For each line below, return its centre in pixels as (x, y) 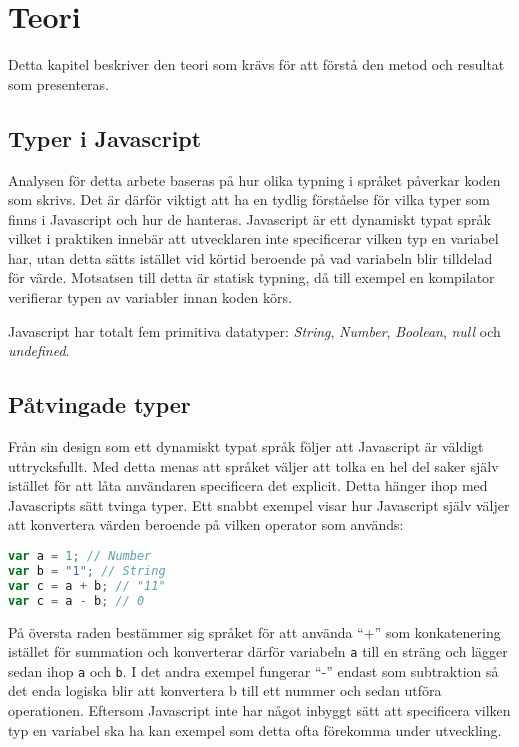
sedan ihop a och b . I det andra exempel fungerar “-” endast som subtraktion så (253, 670)
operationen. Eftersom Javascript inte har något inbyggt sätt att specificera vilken (259, 710)
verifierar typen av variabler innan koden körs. (150, 297)
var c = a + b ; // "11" (87, 585)
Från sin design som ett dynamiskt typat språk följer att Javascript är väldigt (246, 446)
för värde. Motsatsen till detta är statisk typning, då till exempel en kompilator (251, 277)
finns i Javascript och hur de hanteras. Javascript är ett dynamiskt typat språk (249, 218)
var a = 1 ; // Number (80, 556)
